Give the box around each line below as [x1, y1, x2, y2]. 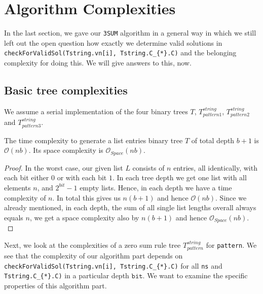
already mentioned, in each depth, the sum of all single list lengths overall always [4, 202, 256, 213]
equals [4, 212, 23, 222]
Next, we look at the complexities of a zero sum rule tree [4, 239, 181, 250]
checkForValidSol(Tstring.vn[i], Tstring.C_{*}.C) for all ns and [4, 260, 222, 271]
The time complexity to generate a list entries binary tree [4, 135, 183, 145]
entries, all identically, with [173, 162, 257, 173]
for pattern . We [206, 239, 257, 250]
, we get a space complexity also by [29, 212, 139, 222]
